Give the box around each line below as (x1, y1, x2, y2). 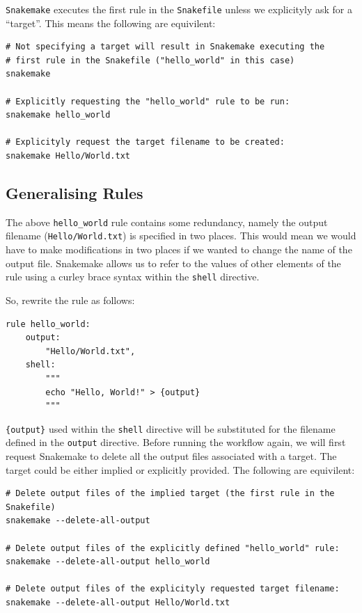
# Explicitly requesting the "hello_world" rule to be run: (6, 96, 290, 106)
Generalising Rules (6, 182, 143, 203)
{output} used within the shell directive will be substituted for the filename (6, 421, 336, 436)
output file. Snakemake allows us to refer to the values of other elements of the (6, 255, 341, 270)
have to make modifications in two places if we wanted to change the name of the (6, 242, 352, 257)
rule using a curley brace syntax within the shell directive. (6, 269, 260, 284)
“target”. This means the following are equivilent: (6, 15, 216, 30)
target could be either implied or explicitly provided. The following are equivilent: (6, 462, 355, 477)
